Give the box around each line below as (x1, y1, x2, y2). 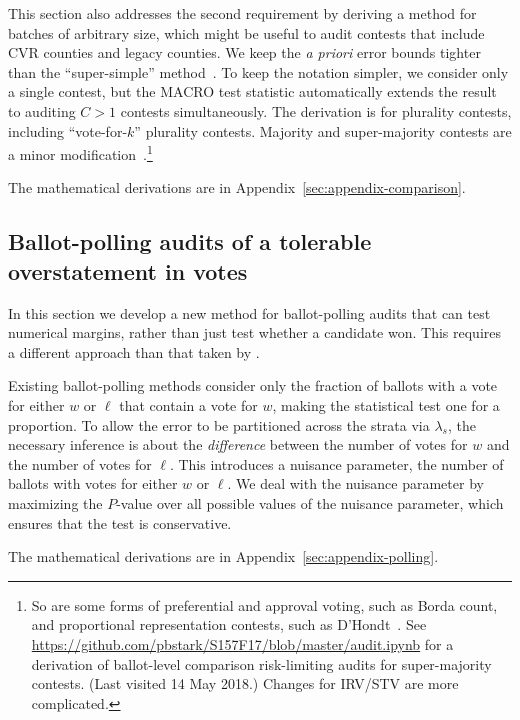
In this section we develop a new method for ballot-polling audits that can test (8, 302, 491, 323)
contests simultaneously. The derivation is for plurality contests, (120, 100, 512, 121)
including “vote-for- (8, 120, 128, 141)
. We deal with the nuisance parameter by (227, 473, 484, 494)
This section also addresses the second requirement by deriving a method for (8, 3, 477, 23)
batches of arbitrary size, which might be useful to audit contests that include (8, 22, 485, 43)
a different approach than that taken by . (8, 341, 260, 362)
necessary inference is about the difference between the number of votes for (8, 434, 468, 455)
